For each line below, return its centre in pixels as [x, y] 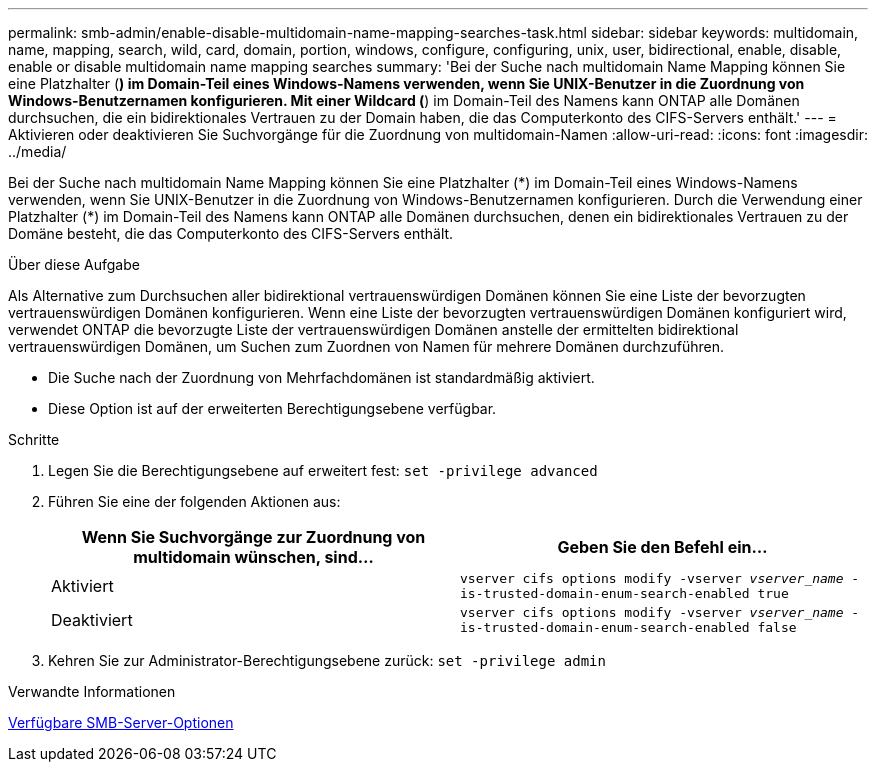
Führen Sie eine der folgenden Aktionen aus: [194, 501]
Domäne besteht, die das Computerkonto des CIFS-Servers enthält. [231, 233]
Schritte [34, 439]
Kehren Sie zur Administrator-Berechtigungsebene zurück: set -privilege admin [327, 660]
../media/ [37, 151]
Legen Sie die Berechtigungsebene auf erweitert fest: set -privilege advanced [323, 470]
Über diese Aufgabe [74, 264]
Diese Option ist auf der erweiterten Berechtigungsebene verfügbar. [272, 408]
